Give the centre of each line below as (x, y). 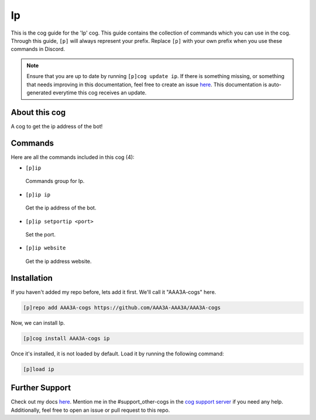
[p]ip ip (38, 194)
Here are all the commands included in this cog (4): (73, 157)
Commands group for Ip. (55, 181)
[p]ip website (46, 248)
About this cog (38, 112)
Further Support (41, 388)
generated (39, 92)
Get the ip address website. (59, 261)
